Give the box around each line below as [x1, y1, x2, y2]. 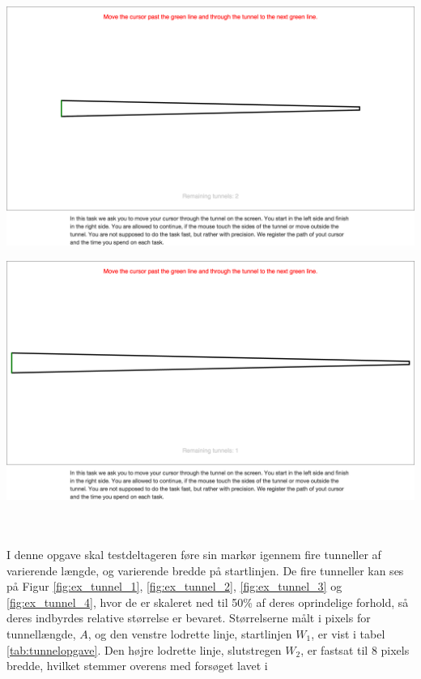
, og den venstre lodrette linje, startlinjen [87, 625, 292, 642]
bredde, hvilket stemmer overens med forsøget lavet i [6, 657, 268, 674]
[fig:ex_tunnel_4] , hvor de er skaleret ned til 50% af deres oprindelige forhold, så [6, 593, 409, 610]
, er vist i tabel [311, 625, 385, 642]
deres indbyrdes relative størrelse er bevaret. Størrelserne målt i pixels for [6, 609, 371, 626]
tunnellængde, [6, 625, 76, 642]
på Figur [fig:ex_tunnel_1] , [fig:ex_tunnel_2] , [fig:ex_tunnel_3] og [6, 578, 342, 595]
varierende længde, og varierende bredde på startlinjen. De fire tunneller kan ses [6, 562, 404, 579]
